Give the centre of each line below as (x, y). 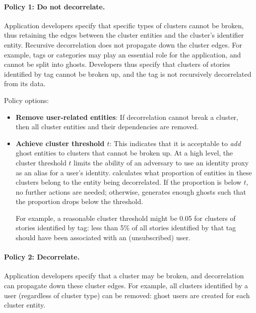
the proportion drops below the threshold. (79, 201)
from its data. (25, 83)
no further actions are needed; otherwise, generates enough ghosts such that (131, 191)
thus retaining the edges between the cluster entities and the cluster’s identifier (124, 35)
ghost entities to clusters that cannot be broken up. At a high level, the (124, 153)
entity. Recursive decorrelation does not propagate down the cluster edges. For (123, 44)
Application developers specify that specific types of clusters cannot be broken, (124, 25)
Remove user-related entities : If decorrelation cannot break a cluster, (127, 117)
